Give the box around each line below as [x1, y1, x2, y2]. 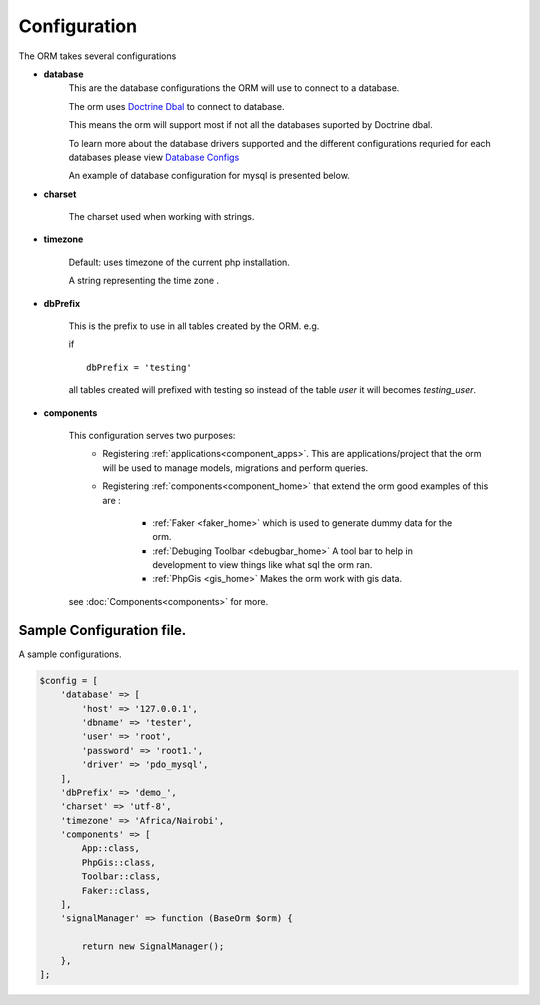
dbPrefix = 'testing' [86, 361, 192, 373]
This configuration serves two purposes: [68, 429, 236, 441]
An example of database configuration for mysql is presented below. [68, 170, 350, 182]
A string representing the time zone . [68, 275, 220, 287]
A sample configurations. [18, 648, 122, 660]
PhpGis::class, [81, 856, 157, 868]
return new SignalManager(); [81, 941, 225, 952]
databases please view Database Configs [68, 151, 240, 163]
